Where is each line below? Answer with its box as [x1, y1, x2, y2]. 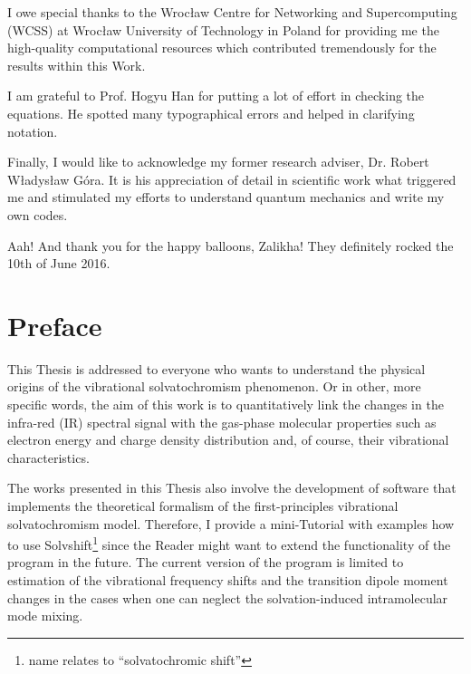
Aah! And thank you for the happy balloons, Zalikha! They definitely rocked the [7, 236, 454, 255]
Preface [7, 306, 102, 343]
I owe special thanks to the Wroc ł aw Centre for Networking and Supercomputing [7, 3, 457, 21]
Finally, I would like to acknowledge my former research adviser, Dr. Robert [7, 152, 429, 171]
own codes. [7, 205, 68, 224]
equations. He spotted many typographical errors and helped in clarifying [7, 103, 415, 122]
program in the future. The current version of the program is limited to [7, 553, 404, 572]
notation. [7, 121, 58, 140]
